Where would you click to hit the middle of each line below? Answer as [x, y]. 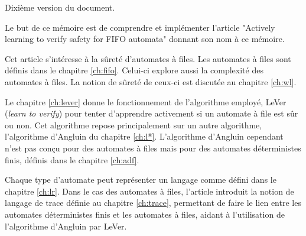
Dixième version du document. [60, 7]
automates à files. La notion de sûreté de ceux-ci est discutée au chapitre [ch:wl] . [151, 81]
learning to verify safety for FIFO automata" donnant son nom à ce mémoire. [145, 39]
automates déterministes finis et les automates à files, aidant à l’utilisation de [145, 214]
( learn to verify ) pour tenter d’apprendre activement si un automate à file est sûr [152, 113]
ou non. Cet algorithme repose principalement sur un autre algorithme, [134, 125]
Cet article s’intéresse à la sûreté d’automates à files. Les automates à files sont [148, 58]
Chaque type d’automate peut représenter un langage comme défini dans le [141, 180]
